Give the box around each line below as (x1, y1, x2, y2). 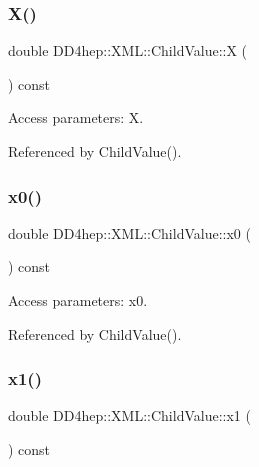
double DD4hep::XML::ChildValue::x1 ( (8, 405, 251, 426)
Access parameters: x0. (8, 290, 148, 310)
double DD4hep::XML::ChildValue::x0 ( (8, 222, 251, 243)
